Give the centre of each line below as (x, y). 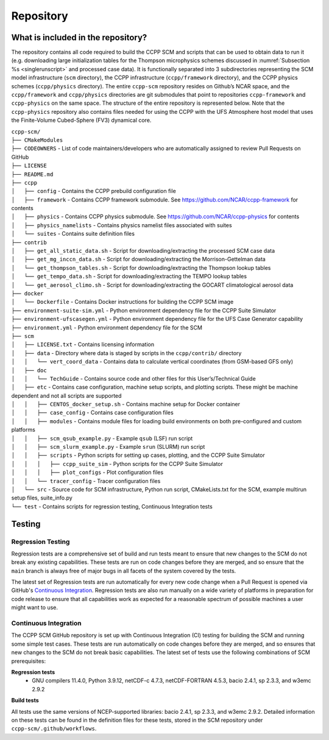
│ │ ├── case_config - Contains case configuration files (92, 413)
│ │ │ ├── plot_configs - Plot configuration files (87, 473)
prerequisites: (29, 661)
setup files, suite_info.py (42, 498)
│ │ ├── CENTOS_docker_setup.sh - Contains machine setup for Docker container (126, 404)
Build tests (25, 700)
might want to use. (34, 608)
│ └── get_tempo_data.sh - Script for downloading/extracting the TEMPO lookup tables (129, 277)
